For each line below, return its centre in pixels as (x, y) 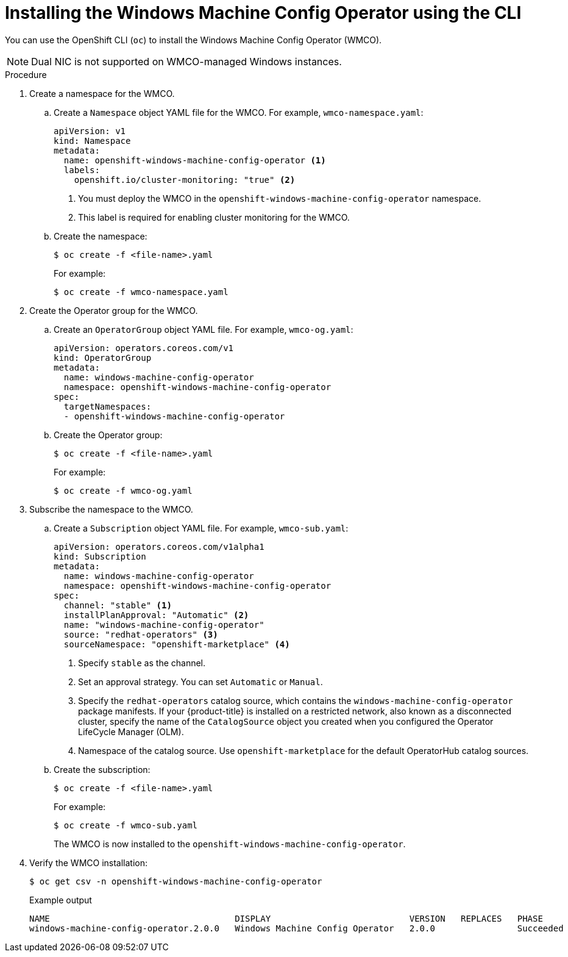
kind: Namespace (92, 141)
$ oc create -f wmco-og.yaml (123, 490)
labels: (82, 170)
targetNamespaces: (108, 406)
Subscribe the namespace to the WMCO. (111, 509)
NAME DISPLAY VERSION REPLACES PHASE (286, 918)
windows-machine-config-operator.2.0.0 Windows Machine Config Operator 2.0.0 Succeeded (296, 928)
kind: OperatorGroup (103, 358)
